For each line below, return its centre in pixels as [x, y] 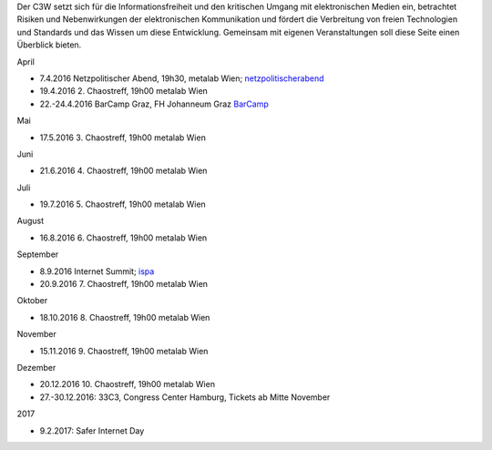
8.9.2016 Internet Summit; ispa [97, 271]
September [38, 254]
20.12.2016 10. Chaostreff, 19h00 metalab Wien [128, 384]
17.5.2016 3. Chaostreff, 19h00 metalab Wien [123, 138]
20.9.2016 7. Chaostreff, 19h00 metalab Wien [124, 284]
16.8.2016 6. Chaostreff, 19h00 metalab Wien [123, 238]
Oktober [32, 301]
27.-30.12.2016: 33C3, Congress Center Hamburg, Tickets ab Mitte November [185, 397]
